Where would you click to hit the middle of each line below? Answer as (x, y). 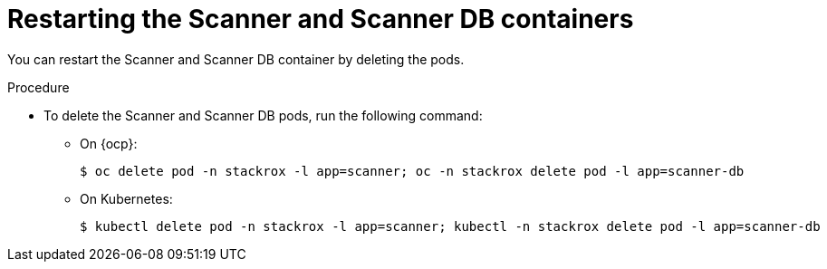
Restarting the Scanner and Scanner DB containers (321, 19)
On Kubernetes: (126, 198)
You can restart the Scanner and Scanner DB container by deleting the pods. (236, 59)
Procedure (38, 87)
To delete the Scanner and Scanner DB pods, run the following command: (263, 115)
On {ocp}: (109, 143)
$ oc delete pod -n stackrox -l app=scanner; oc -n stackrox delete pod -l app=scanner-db (412, 171)
